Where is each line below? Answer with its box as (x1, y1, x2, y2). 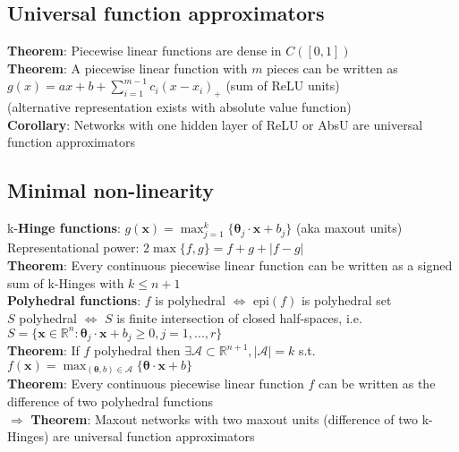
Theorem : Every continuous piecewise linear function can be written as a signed (7, 255, 453, 274)
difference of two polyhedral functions (7, 391, 214, 410)
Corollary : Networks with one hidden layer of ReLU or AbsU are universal (7, 115, 423, 133)
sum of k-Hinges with (7, 273, 124, 292)
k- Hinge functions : (7, 218, 121, 237)
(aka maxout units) (295, 218, 403, 237)
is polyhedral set (301, 291, 392, 310)
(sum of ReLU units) (225, 76, 340, 95)
